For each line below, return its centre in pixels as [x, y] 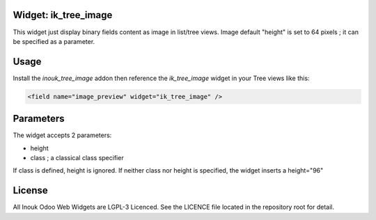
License [30, 190]
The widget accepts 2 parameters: [62, 135]
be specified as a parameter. [54, 41]
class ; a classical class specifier [77, 158]
